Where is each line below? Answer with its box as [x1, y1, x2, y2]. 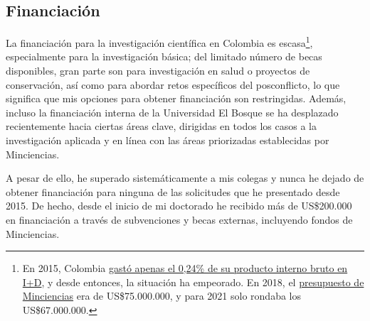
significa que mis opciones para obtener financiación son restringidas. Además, [6, 91, 347, 106]
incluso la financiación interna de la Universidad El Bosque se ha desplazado [6, 104, 339, 119]
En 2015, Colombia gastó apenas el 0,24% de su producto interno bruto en [22, 261, 348, 276]
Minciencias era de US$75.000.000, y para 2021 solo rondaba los [22, 288, 301, 303]
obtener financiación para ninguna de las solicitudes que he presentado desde [6, 184, 340, 199]
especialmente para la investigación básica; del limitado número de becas [6, 49, 322, 64]
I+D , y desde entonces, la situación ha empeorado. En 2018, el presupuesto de [22, 274, 364, 289]
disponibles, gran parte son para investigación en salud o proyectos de [6, 63, 310, 78]
